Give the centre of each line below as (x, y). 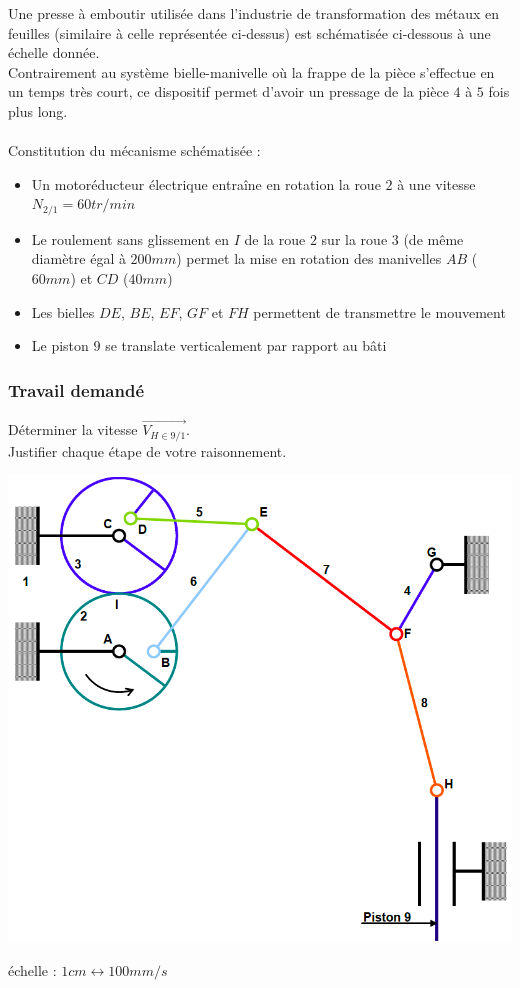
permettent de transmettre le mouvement (379, 311)
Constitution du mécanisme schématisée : (134, 150)
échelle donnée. (54, 52)
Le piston (60, 345)
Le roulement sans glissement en (130, 238)
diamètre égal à (78, 258)
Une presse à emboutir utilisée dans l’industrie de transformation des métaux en (254, 13)
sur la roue (354, 238)
